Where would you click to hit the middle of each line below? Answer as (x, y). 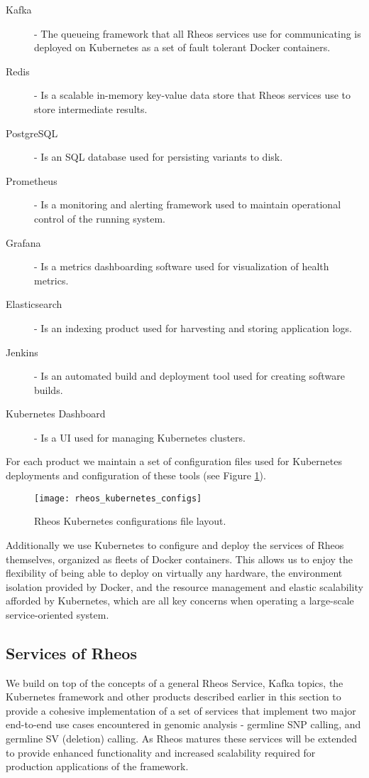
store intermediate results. (91, 108)
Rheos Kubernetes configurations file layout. (130, 521)
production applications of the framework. (97, 766)
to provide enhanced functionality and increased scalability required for (161, 752)
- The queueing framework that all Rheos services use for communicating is (198, 33)
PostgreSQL (32, 133)
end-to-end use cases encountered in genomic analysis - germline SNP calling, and (183, 724)
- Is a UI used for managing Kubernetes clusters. (140, 437)
